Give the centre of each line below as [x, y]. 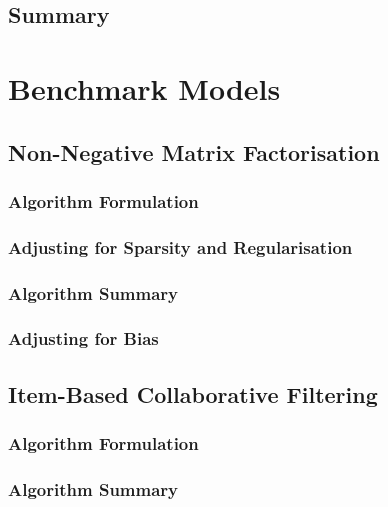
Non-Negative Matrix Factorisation [194, 151]
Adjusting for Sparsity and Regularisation [180, 246]
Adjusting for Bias [83, 338]
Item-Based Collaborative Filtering [193, 393]
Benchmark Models [144, 87]
